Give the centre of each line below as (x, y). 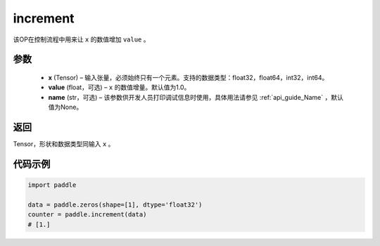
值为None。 (65, 107)
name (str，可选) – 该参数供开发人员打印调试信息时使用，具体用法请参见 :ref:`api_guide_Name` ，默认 (196, 97)
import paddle (52, 185)
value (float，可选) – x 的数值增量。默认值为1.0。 (119, 87)
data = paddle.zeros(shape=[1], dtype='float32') (115, 205)
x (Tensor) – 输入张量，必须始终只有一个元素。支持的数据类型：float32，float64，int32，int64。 (188, 77)
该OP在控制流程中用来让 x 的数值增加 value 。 (81, 39)
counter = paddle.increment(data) (87, 215)
